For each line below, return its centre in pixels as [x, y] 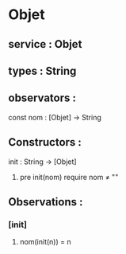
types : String [42, 70]
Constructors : [45, 142]
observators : [42, 98]
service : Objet [45, 44]
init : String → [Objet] [42, 162]
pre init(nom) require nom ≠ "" [69, 177]
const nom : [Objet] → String [55, 117]
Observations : [46, 202]
